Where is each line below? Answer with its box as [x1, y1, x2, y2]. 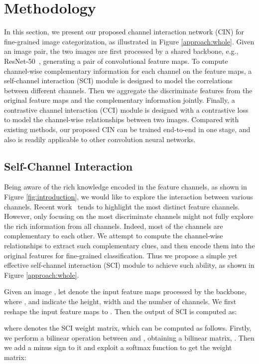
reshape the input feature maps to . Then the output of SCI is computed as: [4, 306, 237, 316]
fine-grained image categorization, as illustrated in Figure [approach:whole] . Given [4, 36, 255, 46]
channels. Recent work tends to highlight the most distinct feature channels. [4, 201, 240, 211]
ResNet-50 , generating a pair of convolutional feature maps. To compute [4, 55, 228, 66]
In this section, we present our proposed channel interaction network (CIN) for [4, 26, 244, 37]
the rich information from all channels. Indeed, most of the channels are [4, 220, 223, 231]
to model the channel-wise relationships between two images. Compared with [4, 114, 239, 125]
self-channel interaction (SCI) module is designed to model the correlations [4, 75, 233, 86]
